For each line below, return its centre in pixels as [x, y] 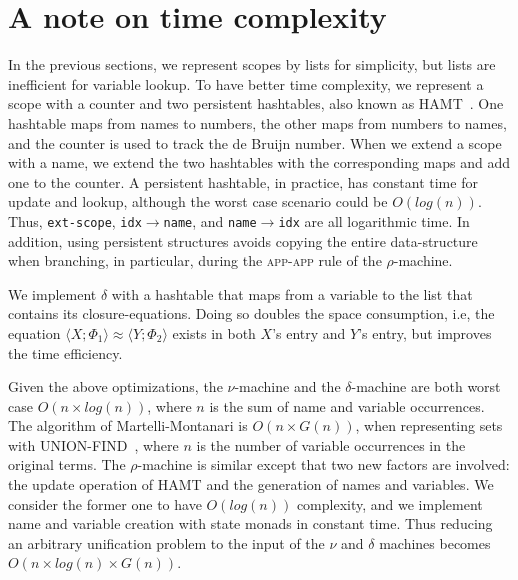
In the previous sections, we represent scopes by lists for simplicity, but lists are [252, 64]
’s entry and [309, 332]
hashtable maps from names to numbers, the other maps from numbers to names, [257, 122]
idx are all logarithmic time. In [374, 220]
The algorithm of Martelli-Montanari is [128, 425]
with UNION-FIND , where [93, 444]
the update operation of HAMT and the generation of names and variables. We [251, 484]
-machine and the [287, 386]
